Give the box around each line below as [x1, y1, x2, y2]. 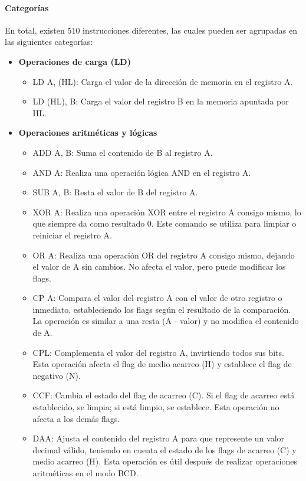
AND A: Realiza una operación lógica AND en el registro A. [32, 166, 251, 178]
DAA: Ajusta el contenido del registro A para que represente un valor [32, 432, 285, 444]
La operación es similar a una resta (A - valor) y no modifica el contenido [32, 315, 299, 327]
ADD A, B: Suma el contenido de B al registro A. [32, 146, 213, 158]
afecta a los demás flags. [32, 412, 120, 424]
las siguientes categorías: [5, 35, 93, 48]
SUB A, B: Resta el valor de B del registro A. [32, 186, 198, 198]
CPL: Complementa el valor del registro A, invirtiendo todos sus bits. [32, 346, 284, 358]
